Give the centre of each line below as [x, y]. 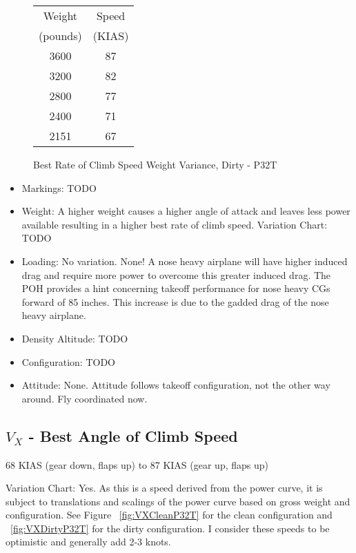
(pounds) [60, 36]
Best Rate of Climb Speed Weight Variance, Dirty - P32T [155, 164]
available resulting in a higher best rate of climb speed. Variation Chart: [175, 224]
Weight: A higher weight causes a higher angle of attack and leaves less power [186, 211]
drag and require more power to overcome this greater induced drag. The [176, 274]
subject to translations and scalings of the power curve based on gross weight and [178, 501]
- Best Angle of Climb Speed [133, 435]
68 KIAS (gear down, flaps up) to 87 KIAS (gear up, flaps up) [137, 464]
